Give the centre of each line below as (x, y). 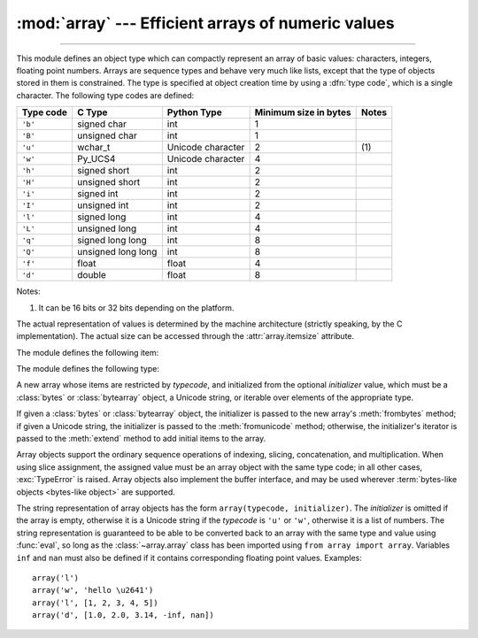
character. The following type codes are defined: (105, 95)
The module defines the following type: (88, 369)
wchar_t (93, 148)
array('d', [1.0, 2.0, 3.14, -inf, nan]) (123, 615)
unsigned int (103, 205)
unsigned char (107, 135)
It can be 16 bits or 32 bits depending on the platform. (136, 307)
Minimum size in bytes (303, 112)
